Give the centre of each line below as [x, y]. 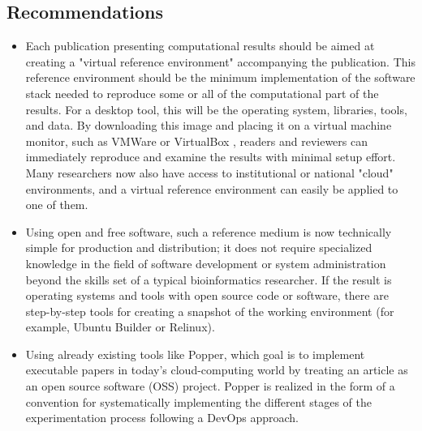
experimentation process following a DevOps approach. [162, 418]
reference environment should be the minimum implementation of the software [220, 77]
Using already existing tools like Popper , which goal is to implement [195, 354]
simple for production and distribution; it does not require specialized [199, 248]
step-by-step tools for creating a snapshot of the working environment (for [210, 311]
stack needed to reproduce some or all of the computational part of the [202, 93]
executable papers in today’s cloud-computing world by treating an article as [217, 370]
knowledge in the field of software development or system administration [206, 263]
